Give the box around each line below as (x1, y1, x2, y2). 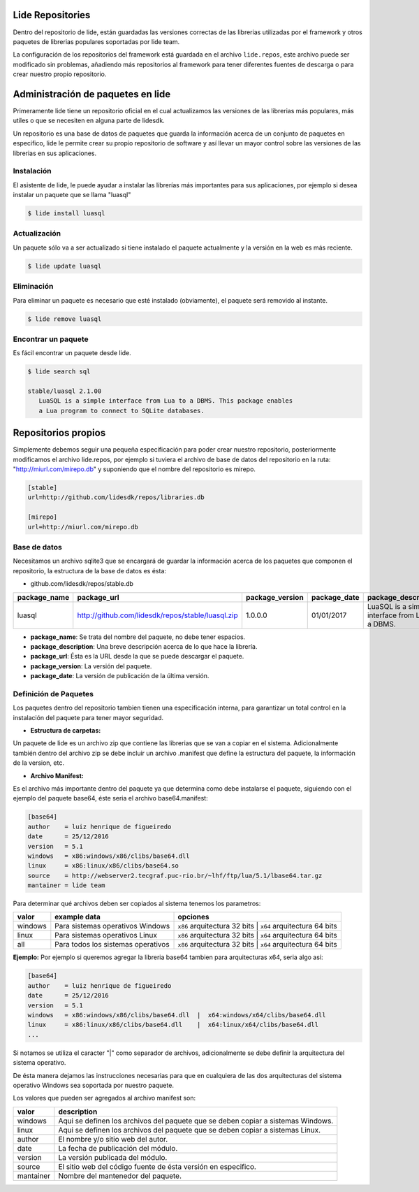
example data (54, 912, 101, 922)
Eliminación (13, 282, 54, 292)
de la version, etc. (13, 759, 64, 767)
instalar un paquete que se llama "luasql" (13, 191, 131, 199)
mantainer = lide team (27, 882, 105, 889)
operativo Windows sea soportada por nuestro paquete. (13, 1081, 175, 1089)
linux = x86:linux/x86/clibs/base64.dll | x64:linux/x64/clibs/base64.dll (27, 1021, 319, 1029)
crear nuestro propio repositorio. (13, 70, 107, 78)
